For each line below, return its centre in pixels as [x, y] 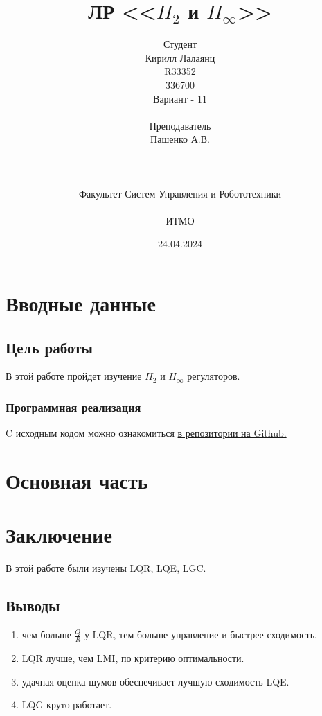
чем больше [46, 635]
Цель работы [49, 347]
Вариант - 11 [180, 98]
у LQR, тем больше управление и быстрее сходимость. [200, 635]
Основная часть [77, 481]
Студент [180, 44]
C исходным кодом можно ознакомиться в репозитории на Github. [146, 433]
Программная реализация [73, 407]
